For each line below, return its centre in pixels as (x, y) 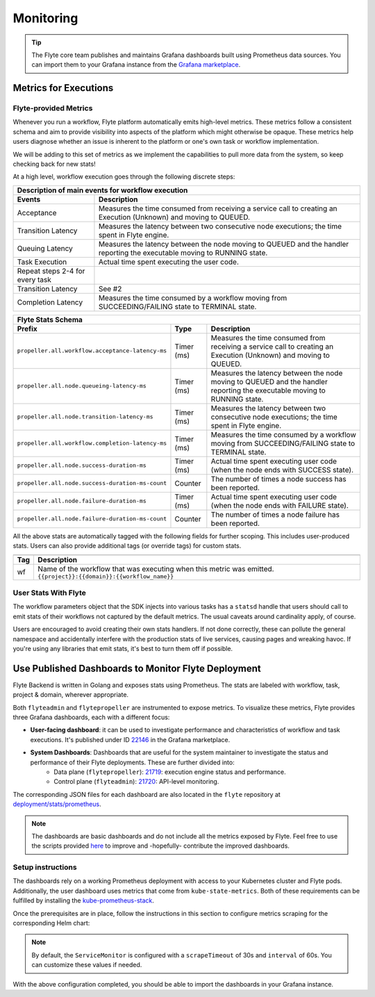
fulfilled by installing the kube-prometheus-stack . (83, 900)
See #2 (110, 288)
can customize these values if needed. (87, 965)
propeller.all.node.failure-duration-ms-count (92, 519)
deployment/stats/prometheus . (57, 804)
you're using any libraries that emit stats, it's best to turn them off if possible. (123, 648)
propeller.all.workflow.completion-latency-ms (92, 444)
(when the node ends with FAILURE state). (280, 505)
